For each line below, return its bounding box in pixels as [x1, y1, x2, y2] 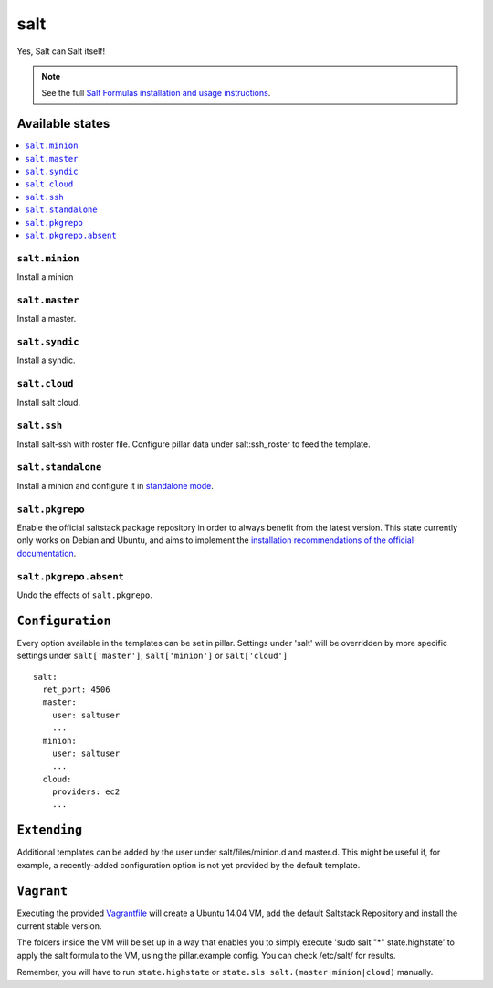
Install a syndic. [16, 355, 76, 366]
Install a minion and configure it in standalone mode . [16, 480, 214, 491]
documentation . [16, 547, 77, 558]
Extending [16, 823, 82, 838]
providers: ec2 [51, 787, 121, 797]
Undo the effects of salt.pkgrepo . [16, 590, 152, 600]
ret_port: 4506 [42, 684, 110, 695]
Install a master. [16, 313, 77, 324]
